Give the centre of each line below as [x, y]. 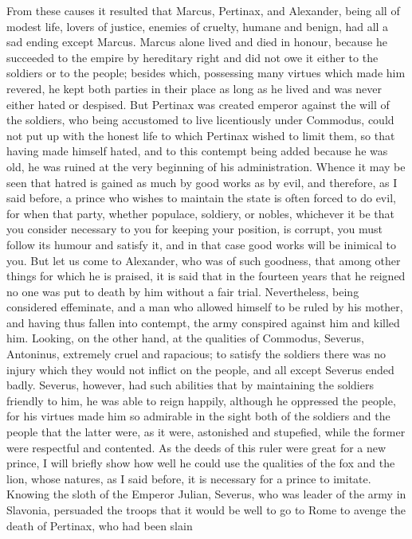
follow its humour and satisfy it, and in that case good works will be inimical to [201, 244]
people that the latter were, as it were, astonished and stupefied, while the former [206, 432]
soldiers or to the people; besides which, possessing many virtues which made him [206, 73]
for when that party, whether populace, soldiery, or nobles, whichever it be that [200, 213]
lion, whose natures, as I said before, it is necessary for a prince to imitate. [189, 478]
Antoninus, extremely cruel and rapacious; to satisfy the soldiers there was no [196, 354]
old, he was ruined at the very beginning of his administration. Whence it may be [206, 166]
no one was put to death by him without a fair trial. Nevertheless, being [183, 291]
